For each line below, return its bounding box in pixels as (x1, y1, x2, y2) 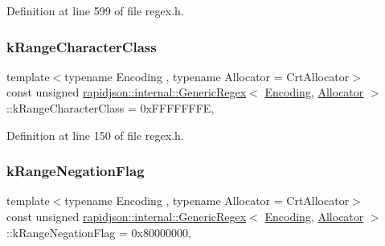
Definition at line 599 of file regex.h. (6, 2, 184, 18)
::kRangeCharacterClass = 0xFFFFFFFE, (6, 100, 215, 116)
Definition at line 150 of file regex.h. (6, 126, 184, 143)
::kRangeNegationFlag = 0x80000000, (6, 223, 191, 240)
